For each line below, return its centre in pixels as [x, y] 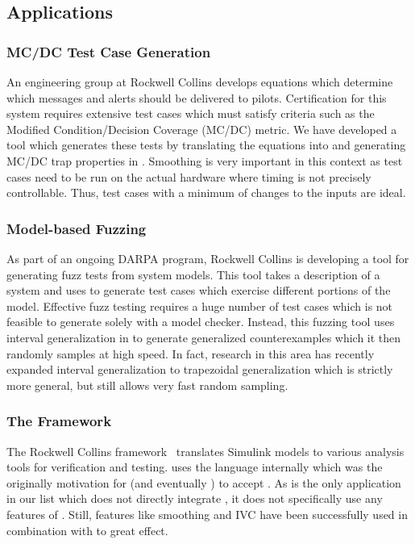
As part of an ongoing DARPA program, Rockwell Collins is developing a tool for [208, 258]
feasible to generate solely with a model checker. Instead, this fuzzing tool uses [201, 322]
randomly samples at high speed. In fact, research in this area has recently [191, 353]
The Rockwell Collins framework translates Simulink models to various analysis [205, 451]
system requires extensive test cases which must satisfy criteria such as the [191, 113]
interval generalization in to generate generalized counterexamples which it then [204, 337]
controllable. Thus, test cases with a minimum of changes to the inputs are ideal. [206, 192]
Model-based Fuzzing [77, 228]
